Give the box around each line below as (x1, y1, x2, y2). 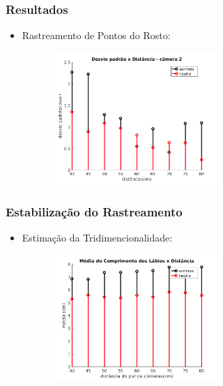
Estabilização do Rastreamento (6, 202, 183, 220)
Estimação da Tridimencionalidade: (22, 230, 173, 245)
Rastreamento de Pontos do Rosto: (22, 28, 171, 43)
